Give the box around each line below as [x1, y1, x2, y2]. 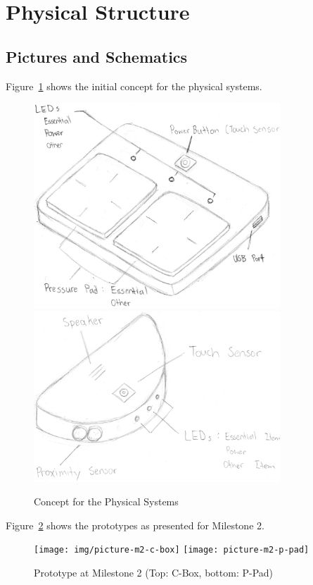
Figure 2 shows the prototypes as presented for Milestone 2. [6, 517, 264, 532]
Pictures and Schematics [6, 45, 188, 67]
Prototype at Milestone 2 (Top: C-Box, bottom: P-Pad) [34, 565, 274, 580]
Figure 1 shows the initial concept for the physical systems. [6, 78, 262, 93]
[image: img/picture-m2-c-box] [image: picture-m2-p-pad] [34, 545, 309, 555]
